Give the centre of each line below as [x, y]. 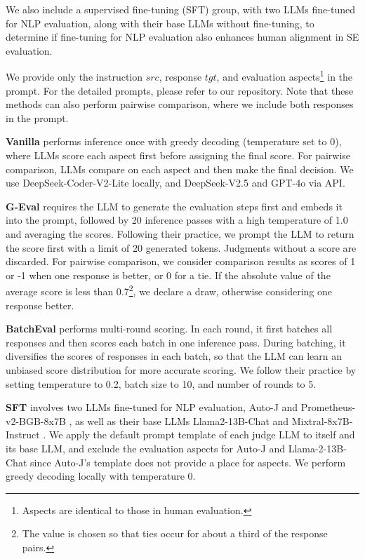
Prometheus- [328, 407]
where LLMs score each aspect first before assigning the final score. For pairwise [178, 155]
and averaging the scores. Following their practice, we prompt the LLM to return [180, 233]
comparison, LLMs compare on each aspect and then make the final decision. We [180, 169]
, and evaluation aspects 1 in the [285, 76]
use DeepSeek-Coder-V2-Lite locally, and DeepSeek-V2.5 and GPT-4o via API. [175, 183]
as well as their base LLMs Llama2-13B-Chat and [182, 420]
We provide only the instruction [74, 77]
